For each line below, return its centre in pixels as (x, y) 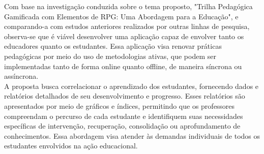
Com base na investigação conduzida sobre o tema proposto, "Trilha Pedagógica (128, 6)
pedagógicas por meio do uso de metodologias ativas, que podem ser (110, 56)
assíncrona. (21, 76)
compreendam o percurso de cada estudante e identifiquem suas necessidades (124, 116)
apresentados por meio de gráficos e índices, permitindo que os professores (120, 105)
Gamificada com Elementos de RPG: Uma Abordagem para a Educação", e (121, 16)
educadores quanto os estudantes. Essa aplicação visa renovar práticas (113, 46)
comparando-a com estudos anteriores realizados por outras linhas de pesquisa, (127, 26)
